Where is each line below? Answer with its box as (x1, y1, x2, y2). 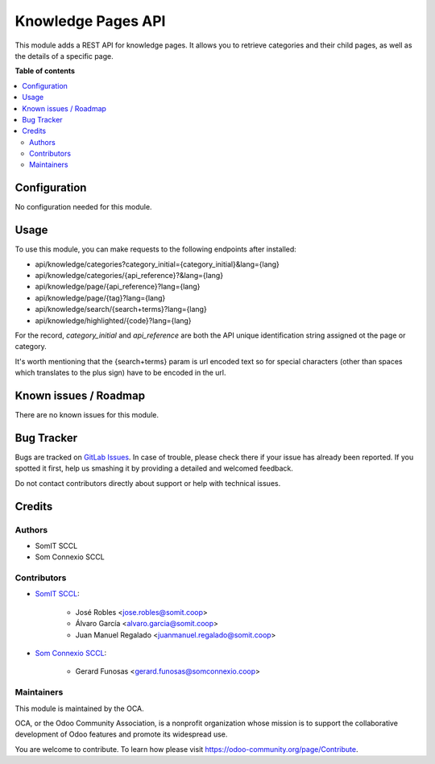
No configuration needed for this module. (14, 202, 152, 212)
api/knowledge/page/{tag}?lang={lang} (35, 293, 166, 302)
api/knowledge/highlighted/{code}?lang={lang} (35, 315, 193, 326)
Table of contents (14, 66, 76, 76)
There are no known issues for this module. (14, 410, 159, 420)
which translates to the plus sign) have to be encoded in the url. (14, 367, 226, 378)
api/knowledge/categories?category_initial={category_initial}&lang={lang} (35, 259, 280, 269)
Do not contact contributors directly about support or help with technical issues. (14, 478, 281, 488)
